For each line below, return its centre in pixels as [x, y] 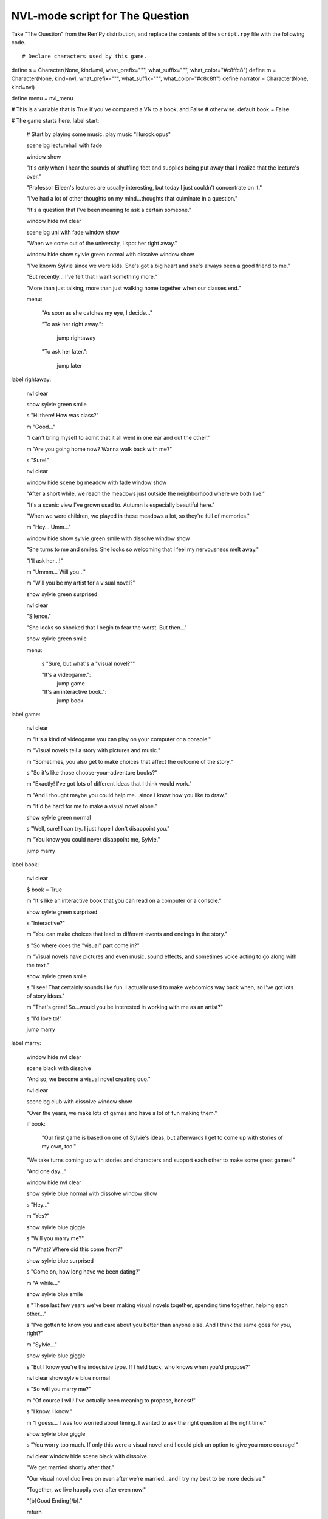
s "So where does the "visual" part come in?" [83, 945]
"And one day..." [46, 1171]
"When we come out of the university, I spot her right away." [102, 243]
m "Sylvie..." [42, 1344]
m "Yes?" [38, 1216]
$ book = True [44, 890]
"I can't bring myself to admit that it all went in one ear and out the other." [118, 438]
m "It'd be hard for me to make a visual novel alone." [92, 806]
